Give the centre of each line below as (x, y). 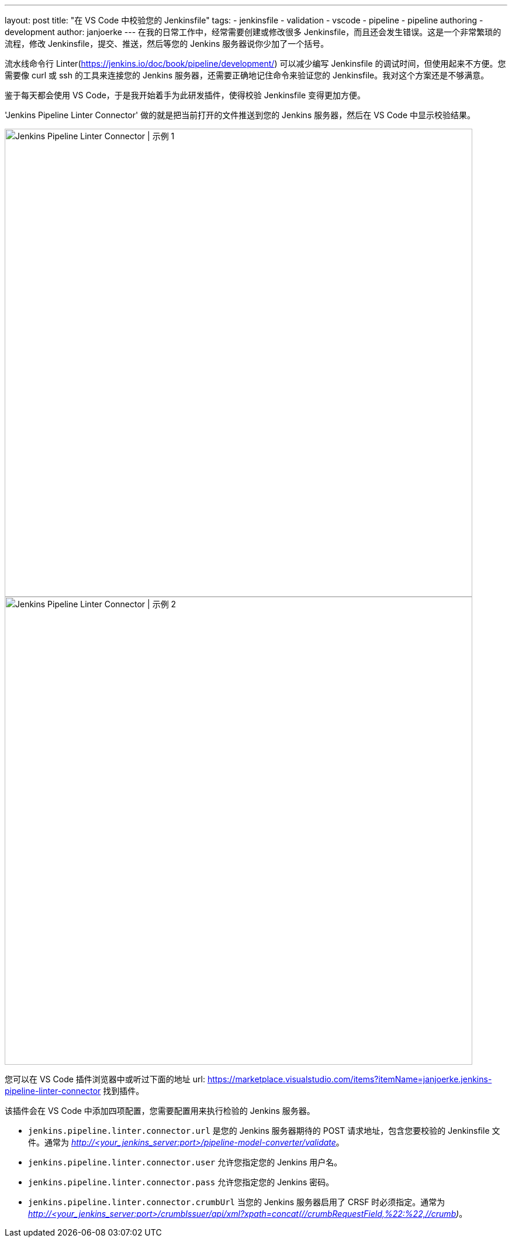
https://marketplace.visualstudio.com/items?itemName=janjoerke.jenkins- (350, 1079)
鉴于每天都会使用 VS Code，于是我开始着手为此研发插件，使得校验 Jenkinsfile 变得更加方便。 (185, 95)
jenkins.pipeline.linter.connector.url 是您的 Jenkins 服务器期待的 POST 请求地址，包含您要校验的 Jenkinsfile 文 (264, 1131)
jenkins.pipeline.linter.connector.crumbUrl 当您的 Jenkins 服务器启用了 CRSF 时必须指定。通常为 (237, 1202)
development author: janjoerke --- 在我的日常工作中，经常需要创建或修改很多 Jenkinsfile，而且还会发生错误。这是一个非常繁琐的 (253, 32)
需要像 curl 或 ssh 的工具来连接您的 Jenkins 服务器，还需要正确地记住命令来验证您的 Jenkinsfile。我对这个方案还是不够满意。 (247, 75)
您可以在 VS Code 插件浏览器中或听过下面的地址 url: (105, 1079)
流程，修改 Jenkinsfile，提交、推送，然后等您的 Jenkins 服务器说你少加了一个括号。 (167, 44)
